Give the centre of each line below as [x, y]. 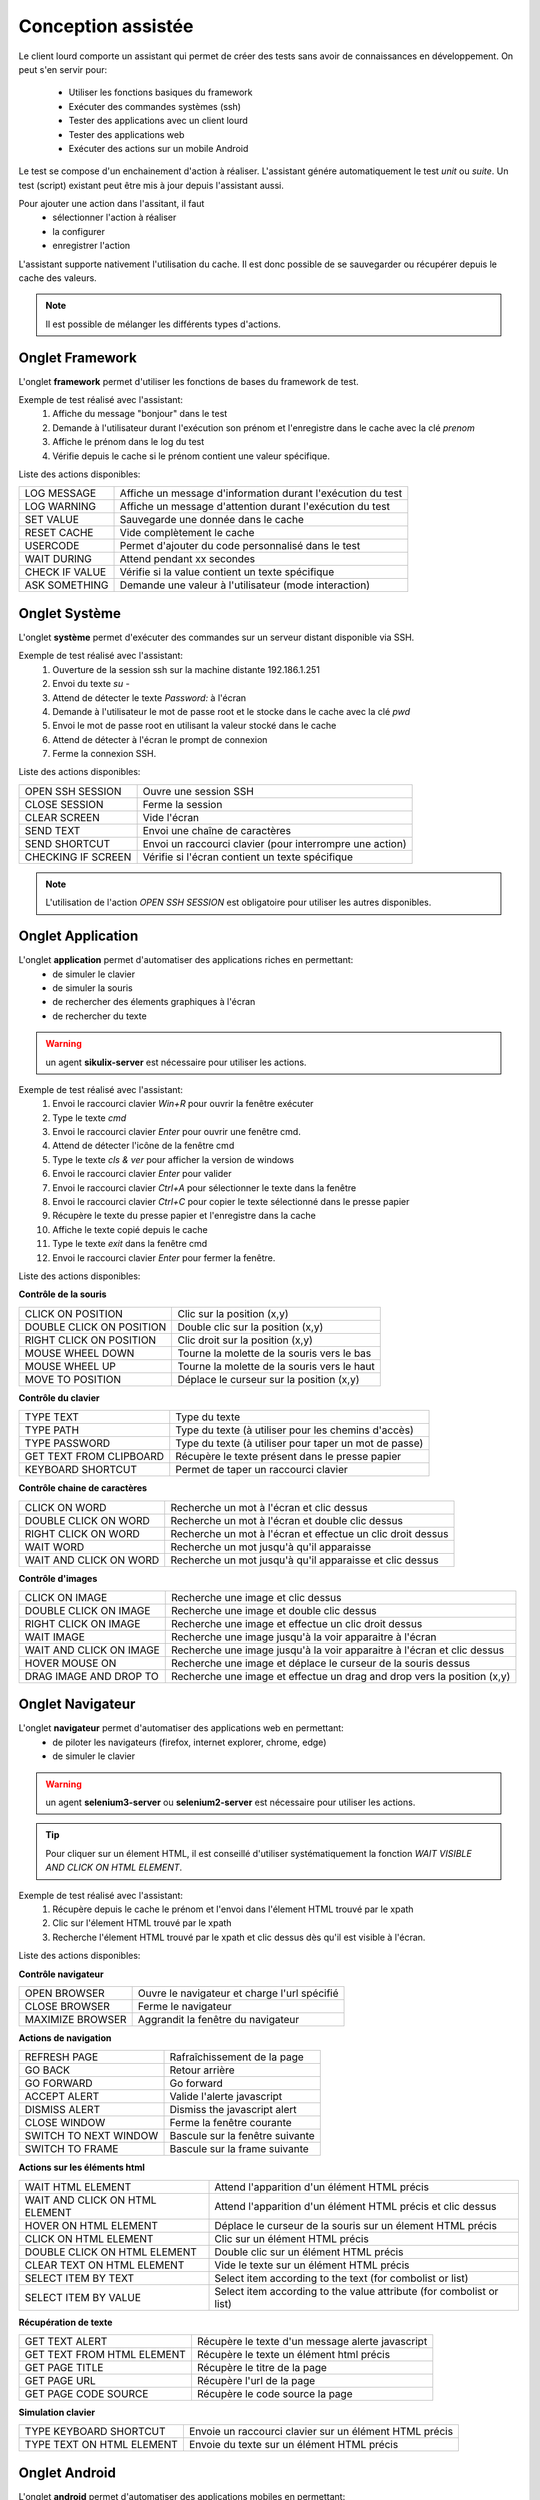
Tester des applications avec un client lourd [158, 121]
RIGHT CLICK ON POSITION [90, 1340]
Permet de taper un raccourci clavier [262, 1470]
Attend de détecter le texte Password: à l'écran [149, 697]
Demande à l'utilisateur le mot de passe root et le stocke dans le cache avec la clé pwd [231, 711]
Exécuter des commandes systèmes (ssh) [155, 106]
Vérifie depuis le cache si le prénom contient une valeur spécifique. [191, 456]
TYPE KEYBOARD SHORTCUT [95, 2432]
